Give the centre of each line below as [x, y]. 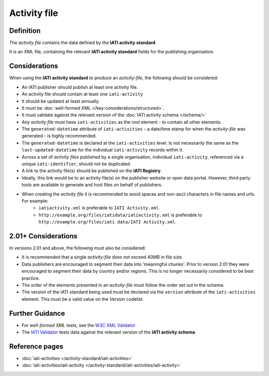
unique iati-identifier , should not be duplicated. [76, 164]
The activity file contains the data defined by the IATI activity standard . [83, 43]
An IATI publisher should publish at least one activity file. [80, 87]
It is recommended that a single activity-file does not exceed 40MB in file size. [102, 257]
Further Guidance [37, 313]
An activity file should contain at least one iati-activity [82, 94]
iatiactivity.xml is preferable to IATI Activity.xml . [99, 208]
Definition [25, 31]
